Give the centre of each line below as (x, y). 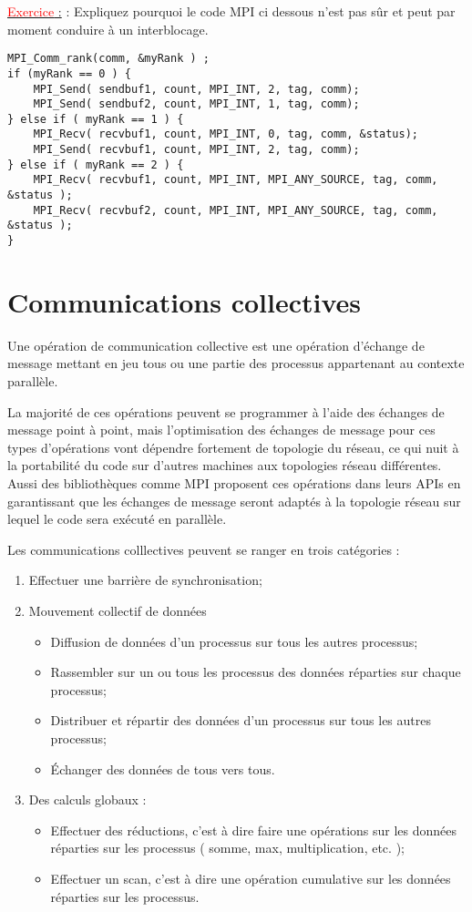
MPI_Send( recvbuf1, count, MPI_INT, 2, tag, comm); (196, 150)
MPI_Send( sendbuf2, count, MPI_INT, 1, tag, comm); (196, 104)
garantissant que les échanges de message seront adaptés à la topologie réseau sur (234, 501)
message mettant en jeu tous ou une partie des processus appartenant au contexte (236, 363)
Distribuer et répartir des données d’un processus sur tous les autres (241, 720)
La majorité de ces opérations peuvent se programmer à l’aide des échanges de (226, 411)
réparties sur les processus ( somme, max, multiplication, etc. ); (227, 848)
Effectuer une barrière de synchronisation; (145, 580)
